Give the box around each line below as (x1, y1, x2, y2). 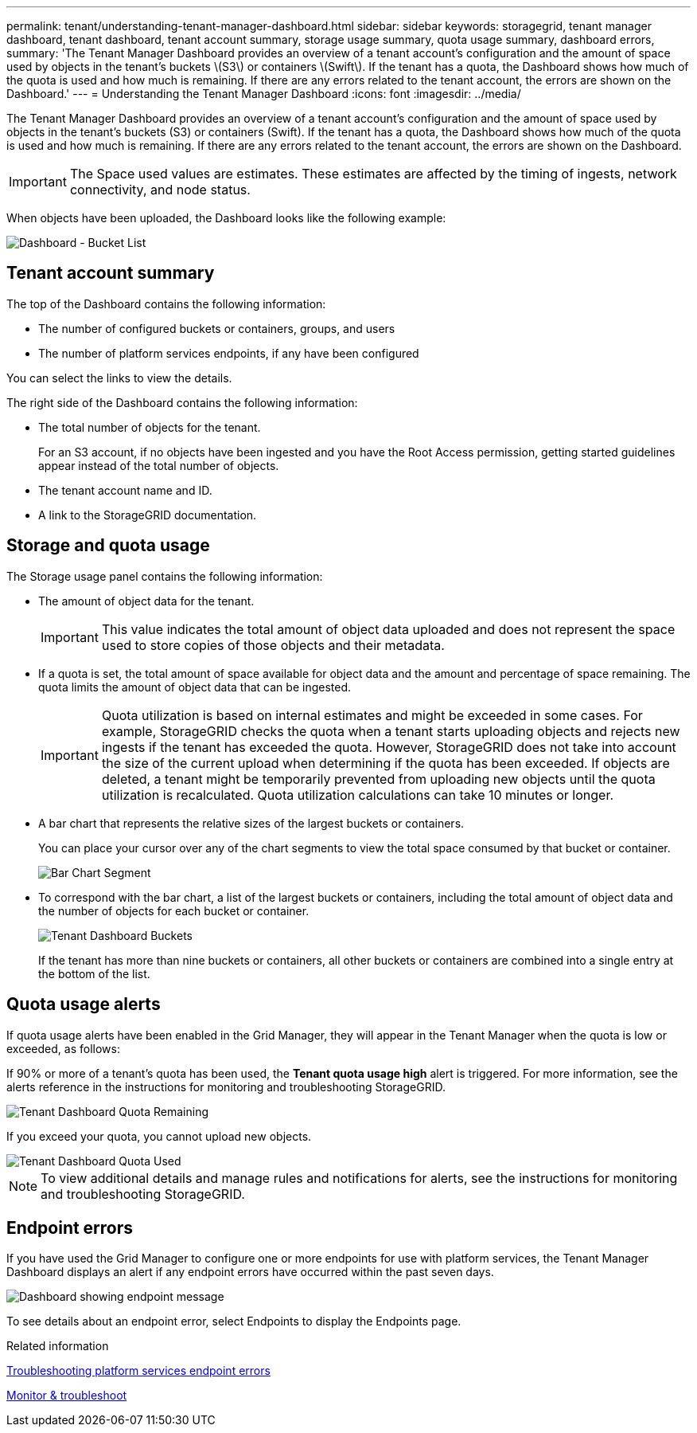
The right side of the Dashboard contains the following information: (6, 395, 358, 409)
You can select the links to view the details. (6, 370, 232, 385)
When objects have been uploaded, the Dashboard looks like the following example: (6, 211, 446, 225)
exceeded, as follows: (6, 1041, 120, 1055)
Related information (6, 1339, 109, 1353)
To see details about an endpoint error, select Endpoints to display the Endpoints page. (6, 1314, 461, 1329)
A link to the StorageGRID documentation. (38, 507, 257, 522)
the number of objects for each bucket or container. (38, 903, 310, 918)
